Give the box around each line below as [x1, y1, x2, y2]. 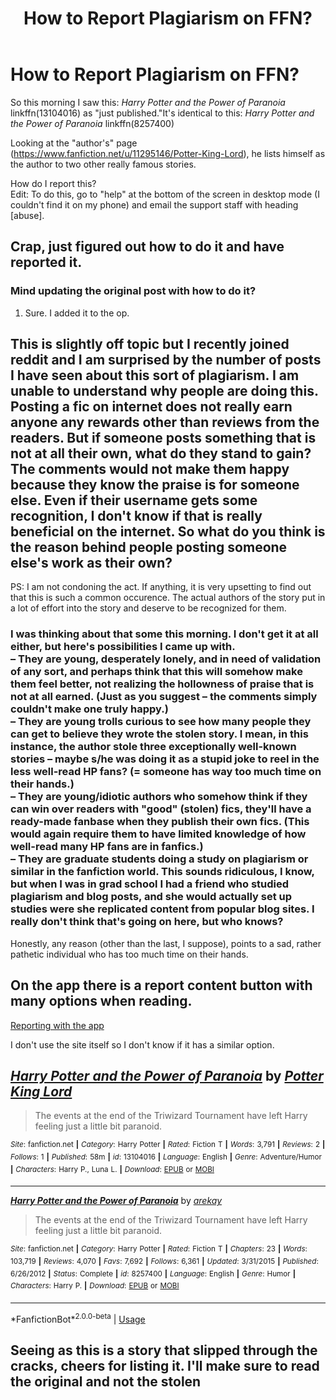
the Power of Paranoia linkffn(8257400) [10, 117, 175, 129]
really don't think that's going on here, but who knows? [10, 915, 284, 929]
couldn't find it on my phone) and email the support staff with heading [10, 198, 299, 211]
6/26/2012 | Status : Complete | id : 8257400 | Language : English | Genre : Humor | [10, 1268, 296, 1279]
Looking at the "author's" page [10, 137, 138, 149]
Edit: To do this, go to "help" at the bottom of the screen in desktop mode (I [10, 188, 320, 200]
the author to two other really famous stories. [10, 158, 197, 170]
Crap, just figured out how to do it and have [10, 238, 285, 256]
